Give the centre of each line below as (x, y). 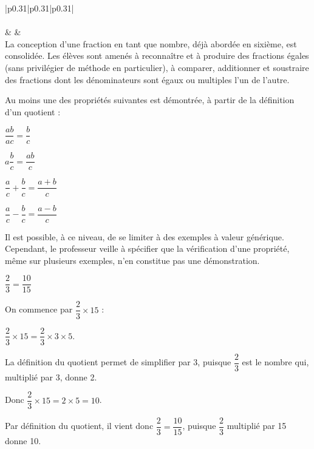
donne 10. (23, 441)
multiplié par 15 (257, 426)
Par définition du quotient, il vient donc (79, 426)
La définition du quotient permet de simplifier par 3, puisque (118, 362)
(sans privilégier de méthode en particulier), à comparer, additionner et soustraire (157, 67)
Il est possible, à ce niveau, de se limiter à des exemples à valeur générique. (145, 236)
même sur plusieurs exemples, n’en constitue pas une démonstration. (132, 260)
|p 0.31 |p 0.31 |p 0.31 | (39, 8)
